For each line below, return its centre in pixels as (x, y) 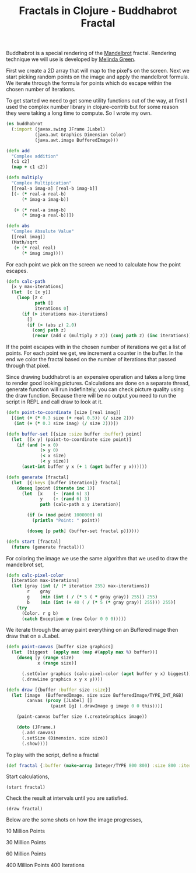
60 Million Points (26, 854)
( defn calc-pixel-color (35, 575)
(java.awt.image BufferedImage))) (76, 140)
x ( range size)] (57, 663)
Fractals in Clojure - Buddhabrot (98, 11)
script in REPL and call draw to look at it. (55, 402)
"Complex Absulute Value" (43, 232)
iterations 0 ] (52, 309)
